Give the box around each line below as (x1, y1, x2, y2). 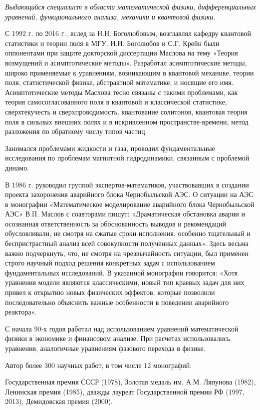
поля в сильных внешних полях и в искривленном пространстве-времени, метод (5, 116, 249, 126)
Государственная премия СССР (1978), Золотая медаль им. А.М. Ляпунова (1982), (5, 376, 256, 387)
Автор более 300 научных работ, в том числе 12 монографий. (5, 359, 192, 370)
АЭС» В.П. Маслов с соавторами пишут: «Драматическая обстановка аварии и (5, 208, 245, 219)
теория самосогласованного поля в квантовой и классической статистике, (5, 96, 227, 107)
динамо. (5, 162, 29, 172)
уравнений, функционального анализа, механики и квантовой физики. (5, 11, 216, 21)
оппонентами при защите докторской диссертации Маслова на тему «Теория (5, 47, 238, 58)
